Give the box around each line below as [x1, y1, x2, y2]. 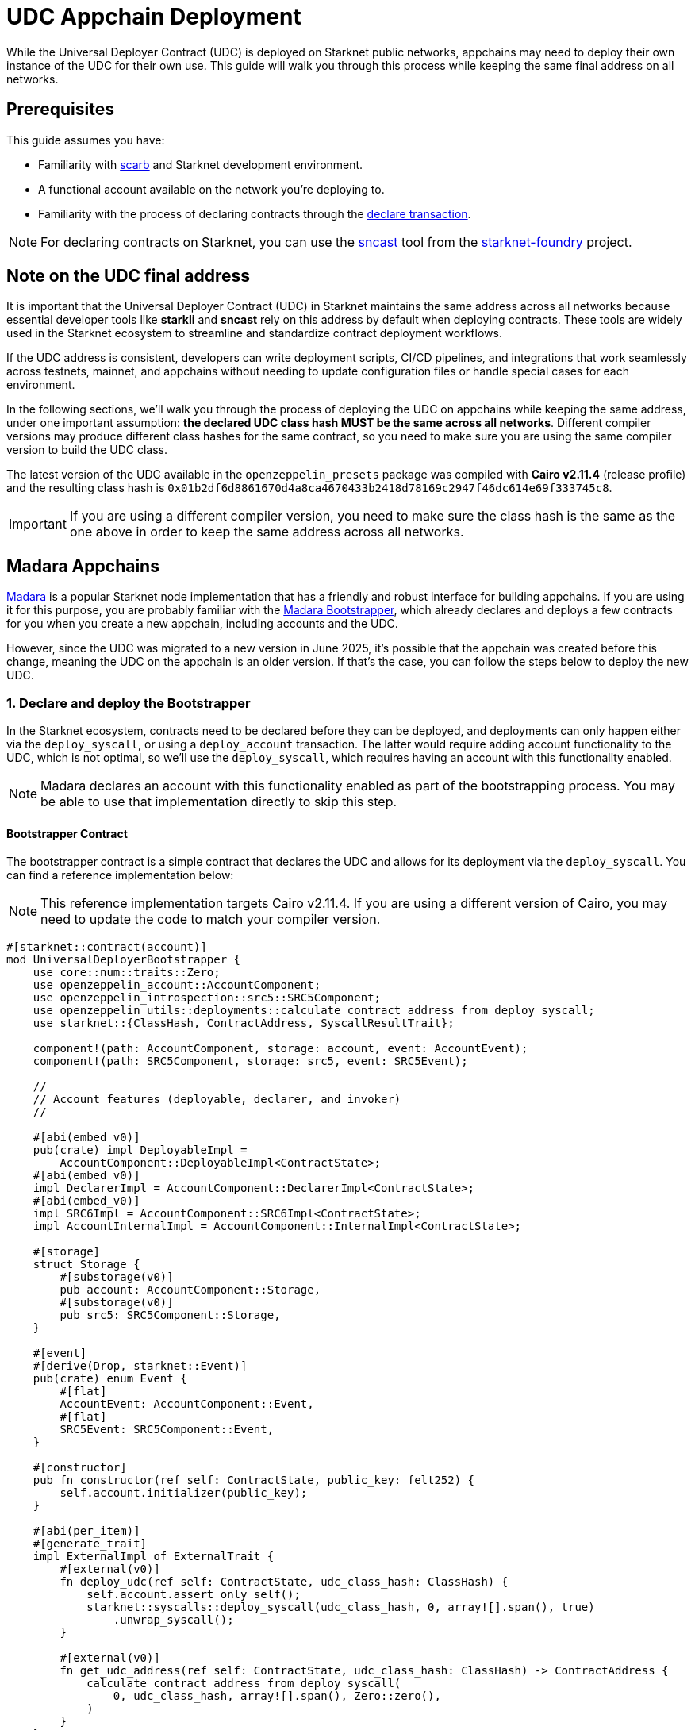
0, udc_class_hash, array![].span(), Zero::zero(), [113, 1690, 441, 1703]
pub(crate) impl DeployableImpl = [33, 1144, 248, 1157]
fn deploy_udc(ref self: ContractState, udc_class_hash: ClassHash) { [60, 1575, 509, 1589]
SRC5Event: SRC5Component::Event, [60, 1423, 275, 1436]
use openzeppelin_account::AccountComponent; [33, 978, 321, 992]
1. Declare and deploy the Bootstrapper [6, 694, 251, 711]
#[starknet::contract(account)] [6, 940, 207, 954]
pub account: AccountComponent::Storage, [60, 1283, 321, 1297]
